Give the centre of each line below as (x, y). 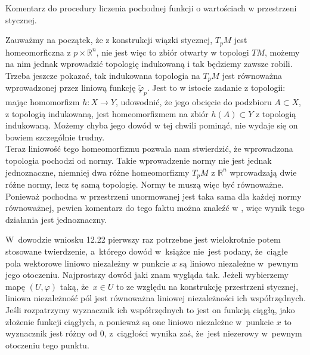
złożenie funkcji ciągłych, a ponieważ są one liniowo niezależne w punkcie (140, 321)
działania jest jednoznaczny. (56, 219)
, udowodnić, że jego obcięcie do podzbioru (193, 102)
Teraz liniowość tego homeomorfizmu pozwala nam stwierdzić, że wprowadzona (149, 149)
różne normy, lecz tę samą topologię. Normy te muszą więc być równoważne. (145, 184)
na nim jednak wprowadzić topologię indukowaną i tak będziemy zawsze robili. (149, 64)
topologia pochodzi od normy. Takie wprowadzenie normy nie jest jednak (139, 160)
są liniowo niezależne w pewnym (239, 263)
